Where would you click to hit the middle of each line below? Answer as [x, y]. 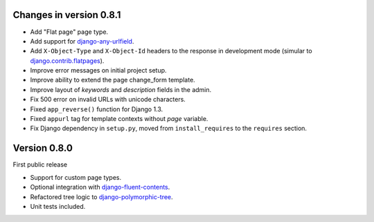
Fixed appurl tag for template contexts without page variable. [119, 119]
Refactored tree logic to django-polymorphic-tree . [101, 196]
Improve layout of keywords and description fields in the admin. [121, 89]
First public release [40, 165]
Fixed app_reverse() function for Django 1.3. [97, 109]
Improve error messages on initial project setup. [98, 71]
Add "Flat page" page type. [69, 32]
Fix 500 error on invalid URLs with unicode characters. [108, 100]
